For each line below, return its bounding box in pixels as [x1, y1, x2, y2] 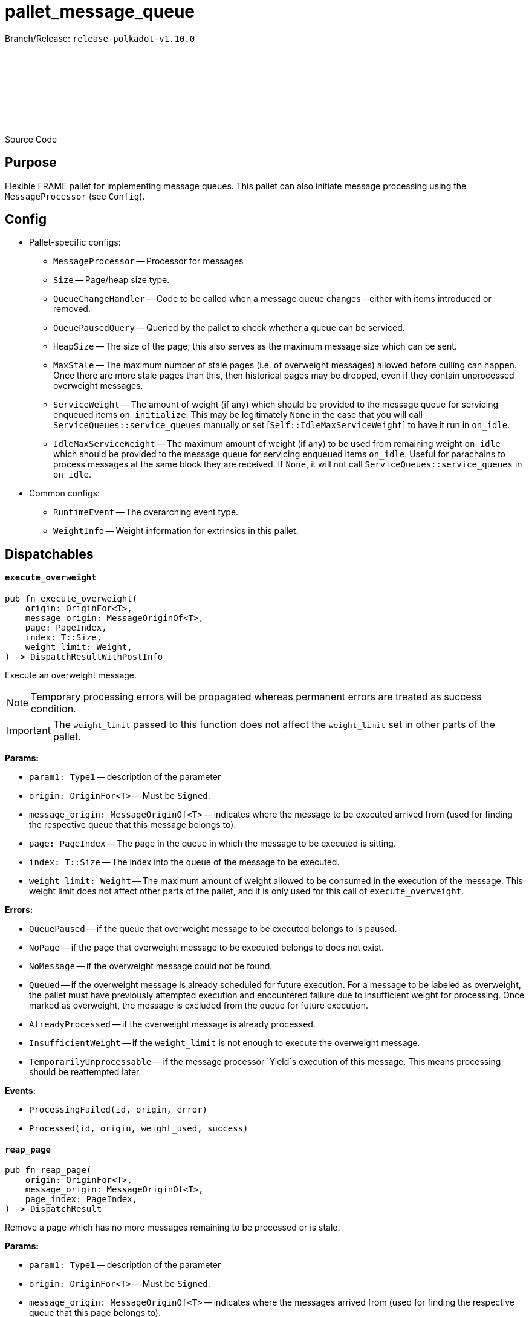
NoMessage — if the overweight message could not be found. [29, 961, 273, 972]
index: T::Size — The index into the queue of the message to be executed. [29, 857, 340, 868]
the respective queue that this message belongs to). [29, 819, 236, 830]
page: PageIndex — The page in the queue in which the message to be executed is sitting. [29, 838, 396, 849]
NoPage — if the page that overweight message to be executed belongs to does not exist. [29, 942, 384, 953]
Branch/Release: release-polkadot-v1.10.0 [5, 33, 195, 44]
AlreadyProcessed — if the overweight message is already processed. [29, 1019, 316, 1030]
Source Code [5, 134, 57, 145]
